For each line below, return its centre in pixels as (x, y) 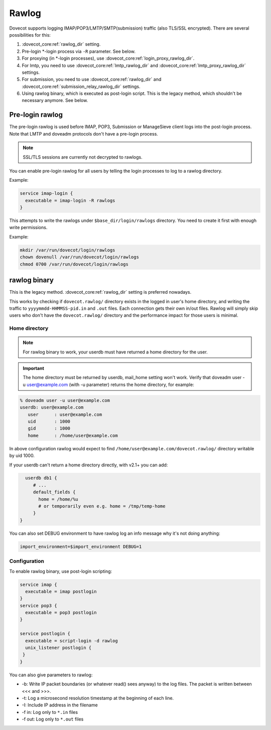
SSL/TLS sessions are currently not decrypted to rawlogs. (83, 157)
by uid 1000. (22, 456)
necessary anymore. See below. (55, 100)
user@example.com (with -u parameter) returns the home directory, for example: (110, 385)
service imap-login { (46, 194)
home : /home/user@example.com (73, 435)
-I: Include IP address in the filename (60, 705)
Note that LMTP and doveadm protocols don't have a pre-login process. (84, 134)
